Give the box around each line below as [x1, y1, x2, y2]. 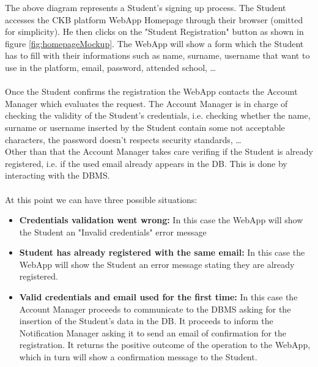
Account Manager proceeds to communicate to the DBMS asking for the [19, 302, 291, 315]
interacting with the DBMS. [5, 169, 110, 182]
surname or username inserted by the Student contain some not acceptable [5, 120, 285, 133]
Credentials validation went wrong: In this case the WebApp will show [19, 213, 303, 226]
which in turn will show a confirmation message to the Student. [19, 350, 257, 363]
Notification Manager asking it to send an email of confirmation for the [19, 326, 287, 339]
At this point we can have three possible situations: [5, 193, 198, 206]
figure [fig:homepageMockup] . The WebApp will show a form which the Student [5, 37, 304, 50]
